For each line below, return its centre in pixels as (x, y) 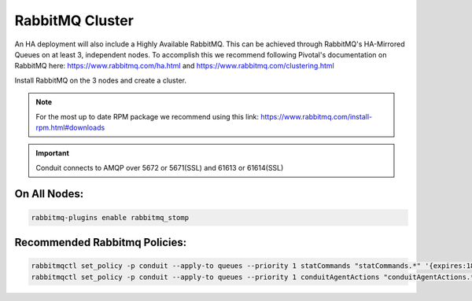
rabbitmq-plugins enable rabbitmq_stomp (110, 217)
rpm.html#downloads (70, 127)
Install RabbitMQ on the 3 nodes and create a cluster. (101, 80)
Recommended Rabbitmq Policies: (101, 242)
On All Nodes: (49, 194)
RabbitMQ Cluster (74, 20)
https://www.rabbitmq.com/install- (317, 116)
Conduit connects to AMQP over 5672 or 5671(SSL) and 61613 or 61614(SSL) (160, 167)
